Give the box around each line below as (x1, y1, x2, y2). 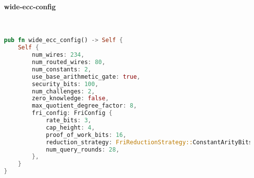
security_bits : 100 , (32, 80, 99, 88)
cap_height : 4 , (45, 124, 95, 131)
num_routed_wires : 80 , (32, 59, 106, 66)
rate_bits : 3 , (45, 117, 92, 124)
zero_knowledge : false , (32, 95, 109, 102)
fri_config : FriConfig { (32, 110, 112, 117)
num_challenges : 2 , (32, 88, 95, 95)
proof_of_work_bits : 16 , (45, 131, 127, 138)
